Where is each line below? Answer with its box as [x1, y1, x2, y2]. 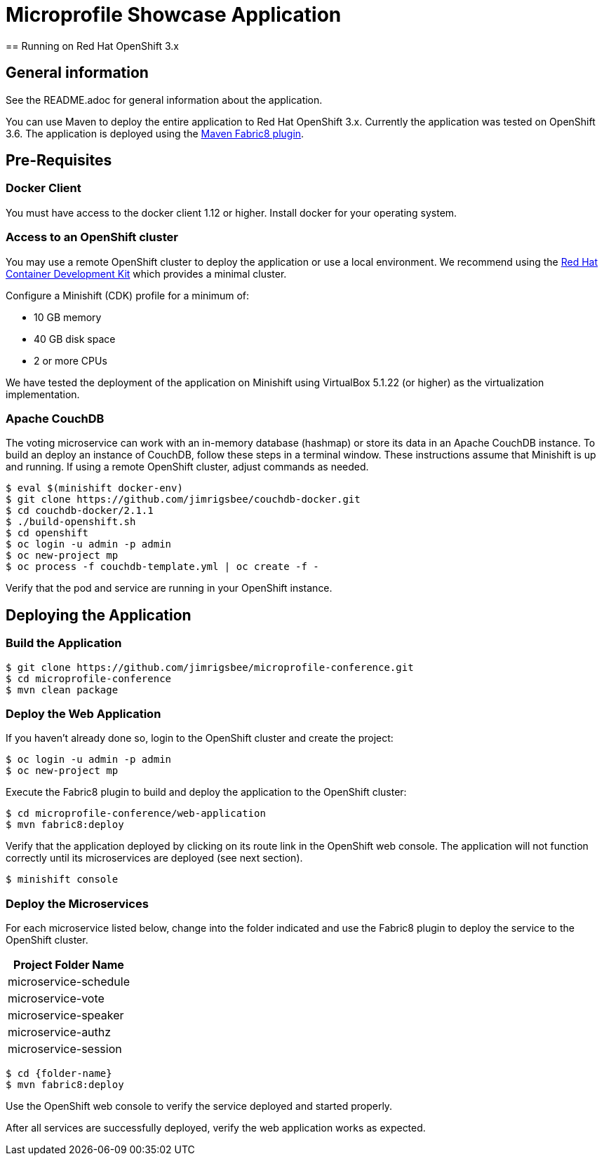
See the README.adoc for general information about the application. [6, 93, 323, 106]
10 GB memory [34, 311, 102, 323]
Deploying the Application [6, 606, 192, 624]
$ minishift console [6, 874, 119, 885]
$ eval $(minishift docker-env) [6, 482, 183, 494]
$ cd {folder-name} [6, 1068, 112, 1080]
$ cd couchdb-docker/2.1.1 [6, 505, 154, 517]
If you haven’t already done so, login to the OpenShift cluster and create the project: [6, 732, 394, 745]
